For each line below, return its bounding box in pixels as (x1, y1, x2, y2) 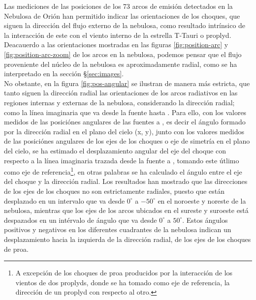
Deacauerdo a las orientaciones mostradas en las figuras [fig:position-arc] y (4, 39, 228, 50)
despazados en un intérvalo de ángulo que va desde (4, 214, 157, 225)
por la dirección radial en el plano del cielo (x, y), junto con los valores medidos (4, 126, 245, 136)
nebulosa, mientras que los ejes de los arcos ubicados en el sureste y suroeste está (4, 205, 249, 215)
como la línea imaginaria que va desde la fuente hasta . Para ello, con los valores (4, 107, 247, 117)
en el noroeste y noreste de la (158, 195, 246, 206)
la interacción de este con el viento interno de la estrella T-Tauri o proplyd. (4, 30, 231, 40)
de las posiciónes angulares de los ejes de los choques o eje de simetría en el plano (4, 136, 250, 146)
